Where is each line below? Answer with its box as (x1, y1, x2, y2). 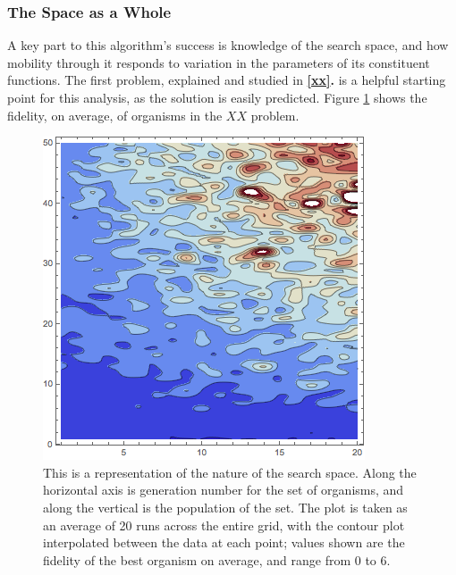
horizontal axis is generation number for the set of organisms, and (43, 480, 404, 499)
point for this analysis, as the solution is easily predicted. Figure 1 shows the (7, 88, 427, 106)
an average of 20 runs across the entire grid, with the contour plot (43, 515, 405, 534)
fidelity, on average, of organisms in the (7, 105, 223, 124)
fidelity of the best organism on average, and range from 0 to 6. (43, 550, 391, 569)
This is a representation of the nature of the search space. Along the (43, 462, 417, 481)
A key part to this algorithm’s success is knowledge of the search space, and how (7, 36, 449, 54)
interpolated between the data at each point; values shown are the (43, 533, 405, 552)
